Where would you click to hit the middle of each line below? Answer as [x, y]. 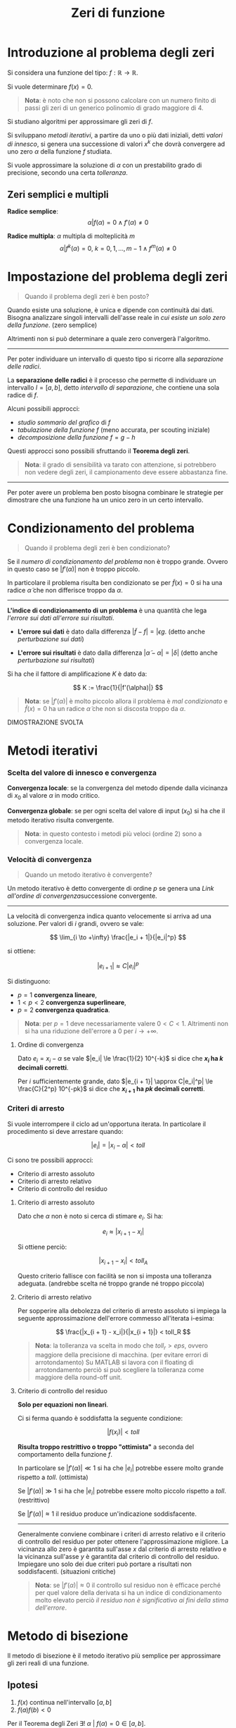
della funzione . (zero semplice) [52, 325]
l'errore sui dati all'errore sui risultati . [61, 617]
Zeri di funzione [118, 13]
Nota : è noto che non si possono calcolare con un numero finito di [120, 100]
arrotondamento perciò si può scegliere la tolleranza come [119, 1369]
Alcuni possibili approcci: [44, 409]
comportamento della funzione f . [65, 1455]
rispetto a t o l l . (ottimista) [53, 1477]
